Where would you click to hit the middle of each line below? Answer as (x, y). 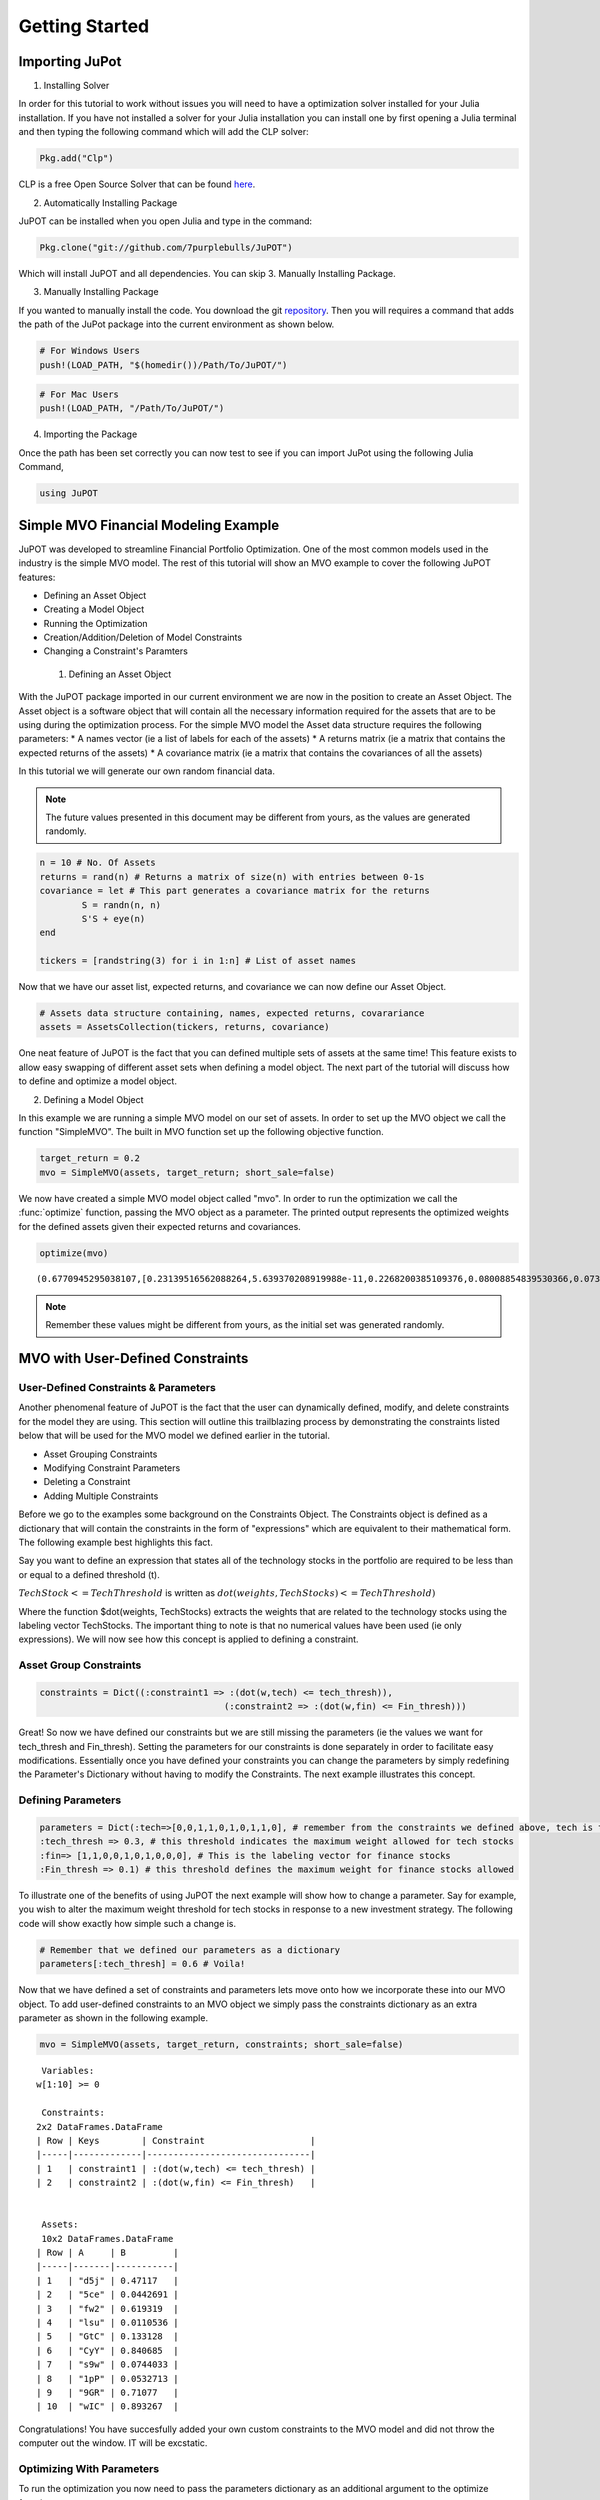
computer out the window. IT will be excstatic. (113, 2443)
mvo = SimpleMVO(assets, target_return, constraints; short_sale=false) (221, 2044)
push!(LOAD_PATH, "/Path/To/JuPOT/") (132, 408)
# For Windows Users (89, 351)
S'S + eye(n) (113, 918)
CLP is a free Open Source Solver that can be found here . (137, 184)
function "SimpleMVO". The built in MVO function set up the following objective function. (201, 1132)
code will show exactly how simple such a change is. (127, 1923)
